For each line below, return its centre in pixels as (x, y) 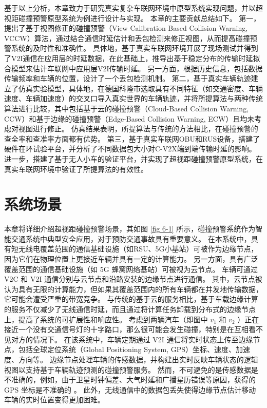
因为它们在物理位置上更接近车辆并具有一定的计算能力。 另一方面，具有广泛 (131, 259)
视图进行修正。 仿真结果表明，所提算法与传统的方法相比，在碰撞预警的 (138, 129)
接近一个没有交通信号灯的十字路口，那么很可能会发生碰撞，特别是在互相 (126, 329)
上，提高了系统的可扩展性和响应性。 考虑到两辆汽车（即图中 (106, 319)
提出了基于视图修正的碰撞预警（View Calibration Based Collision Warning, (126, 28)
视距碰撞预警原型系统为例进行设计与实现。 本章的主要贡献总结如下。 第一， (132, 18)
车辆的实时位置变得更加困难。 (54, 400)
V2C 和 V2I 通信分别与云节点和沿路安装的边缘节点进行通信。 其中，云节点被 (133, 279)
